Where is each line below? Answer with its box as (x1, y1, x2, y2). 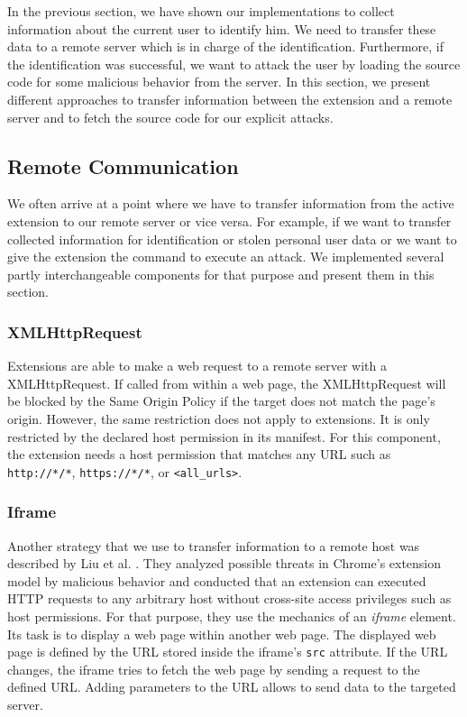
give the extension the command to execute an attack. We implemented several (7, 247, 444, 266)
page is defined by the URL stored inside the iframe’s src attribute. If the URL (7, 642, 448, 661)
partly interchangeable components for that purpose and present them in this (7, 264, 435, 283)
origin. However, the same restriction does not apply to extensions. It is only (7, 409, 430, 427)
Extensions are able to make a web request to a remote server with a (7, 356, 388, 375)
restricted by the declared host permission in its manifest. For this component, (7, 427, 441, 446)
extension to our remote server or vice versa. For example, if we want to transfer (7, 211, 452, 230)
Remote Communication (7, 152, 239, 179)
